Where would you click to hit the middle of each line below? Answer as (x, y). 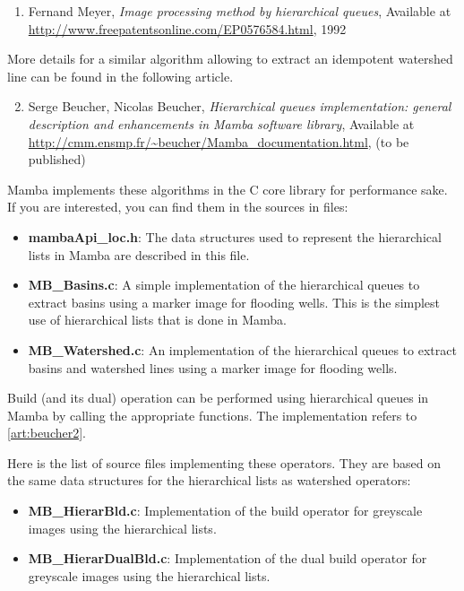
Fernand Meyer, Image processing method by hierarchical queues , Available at (240, 11)
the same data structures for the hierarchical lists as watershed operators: (209, 480)
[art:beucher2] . (47, 433)
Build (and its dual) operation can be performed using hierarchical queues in (218, 398)
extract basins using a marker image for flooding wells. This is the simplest (234, 302)
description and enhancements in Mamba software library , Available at (221, 123)
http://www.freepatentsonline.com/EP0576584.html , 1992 (187, 28)
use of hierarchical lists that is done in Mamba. (157, 320)
